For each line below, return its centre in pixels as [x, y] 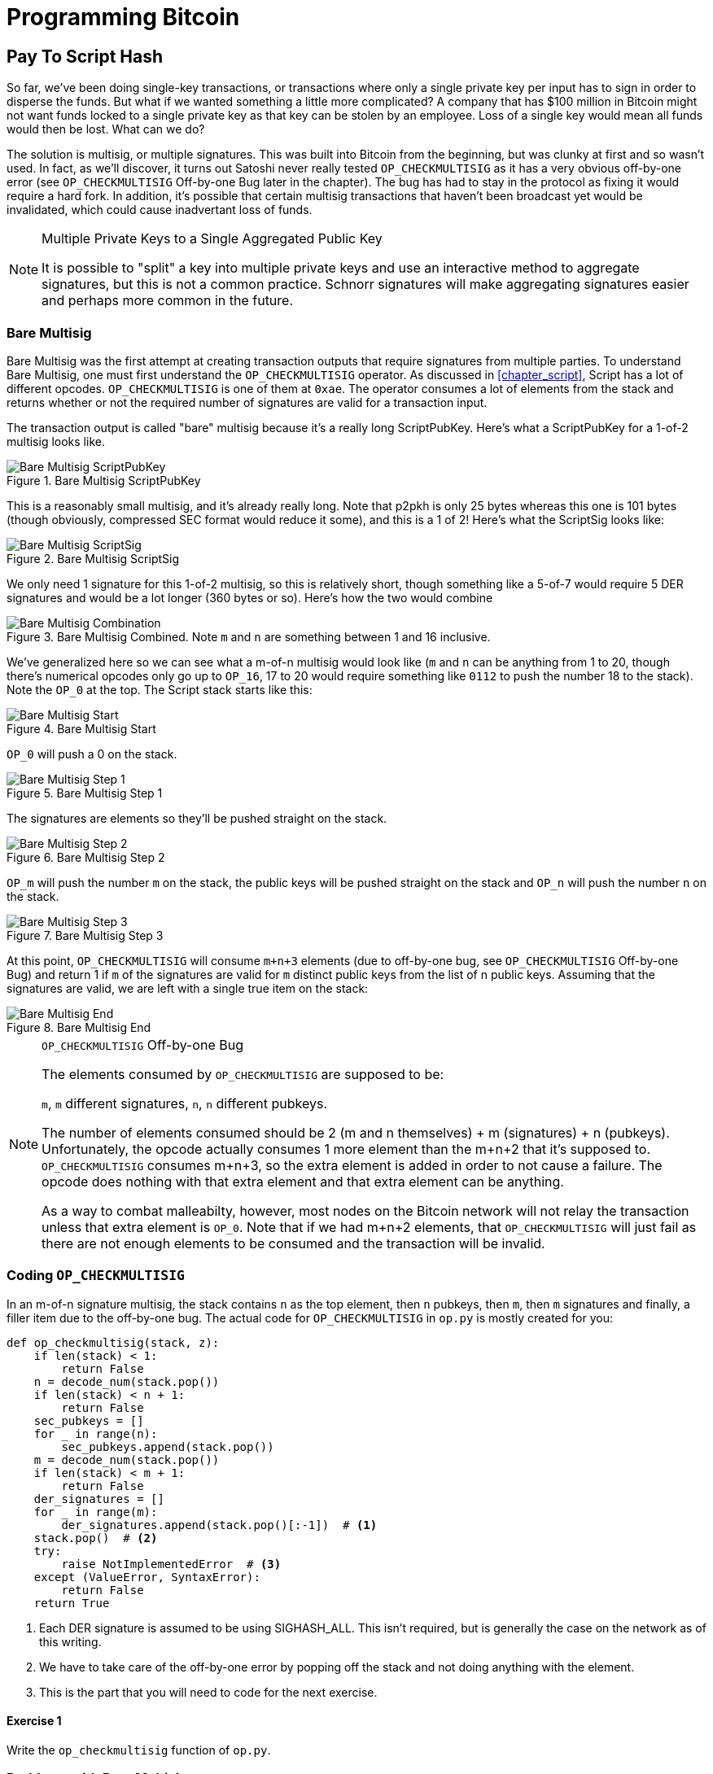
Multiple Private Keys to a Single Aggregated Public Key [212, 239]
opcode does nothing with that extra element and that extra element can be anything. [303, 1181]
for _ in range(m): [96, 1512]
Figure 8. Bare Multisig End [79, 1027]
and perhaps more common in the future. [168, 301]
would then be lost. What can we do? [106, 129]
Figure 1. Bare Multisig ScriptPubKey [104, 480]
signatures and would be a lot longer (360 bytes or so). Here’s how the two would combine [250, 597]
